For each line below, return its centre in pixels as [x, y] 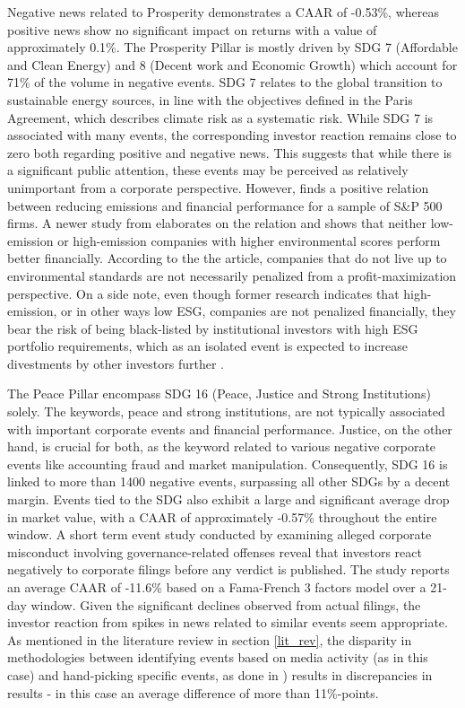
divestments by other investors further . [116, 363]
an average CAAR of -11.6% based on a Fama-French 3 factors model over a [217, 587]
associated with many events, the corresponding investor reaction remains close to [232, 135]
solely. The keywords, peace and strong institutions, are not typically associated [226, 411]
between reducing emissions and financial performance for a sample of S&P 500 [225, 205]
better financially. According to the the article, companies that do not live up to [227, 258]
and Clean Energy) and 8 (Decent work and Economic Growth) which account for [232, 64]
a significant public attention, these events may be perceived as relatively [208, 170]
